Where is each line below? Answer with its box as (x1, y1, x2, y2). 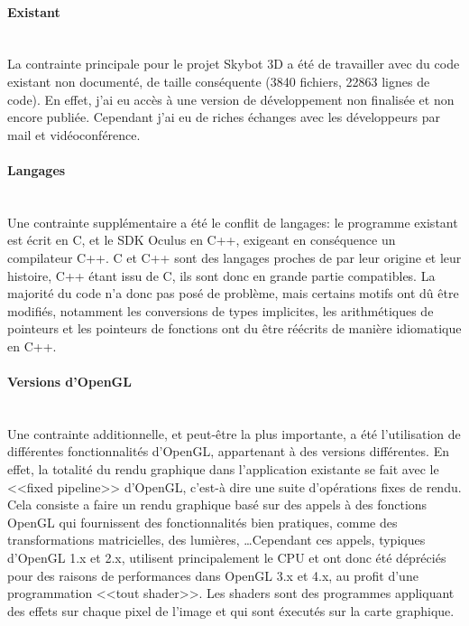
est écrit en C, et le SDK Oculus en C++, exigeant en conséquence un (7, 230, 396, 249)
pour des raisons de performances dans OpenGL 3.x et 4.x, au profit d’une (7, 565, 418, 584)
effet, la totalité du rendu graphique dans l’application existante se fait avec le (7, 460, 439, 479)
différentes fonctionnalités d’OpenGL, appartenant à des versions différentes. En (7, 442, 449, 461)
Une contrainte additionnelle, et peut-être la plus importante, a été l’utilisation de (7, 424, 461, 443)
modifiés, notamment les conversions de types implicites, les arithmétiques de (7, 301, 434, 320)
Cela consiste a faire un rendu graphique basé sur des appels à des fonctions (7, 495, 428, 514)
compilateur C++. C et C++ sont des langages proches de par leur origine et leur (7, 248, 462, 266)
